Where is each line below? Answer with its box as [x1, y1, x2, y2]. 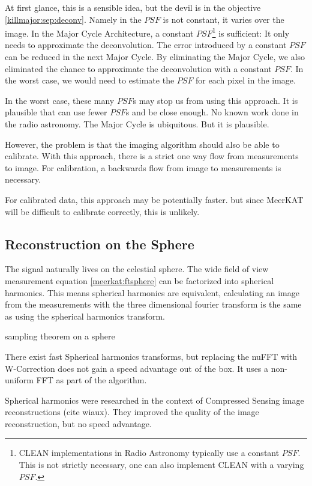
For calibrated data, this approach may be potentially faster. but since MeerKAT [5, 193, 304, 205]
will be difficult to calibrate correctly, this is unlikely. [5, 205, 200, 217]
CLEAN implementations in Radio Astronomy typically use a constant [19, 446, 280, 459]
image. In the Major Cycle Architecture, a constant [5, 26, 194, 39]
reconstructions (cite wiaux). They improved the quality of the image [5, 406, 259, 418]
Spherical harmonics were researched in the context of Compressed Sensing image [5, 393, 304, 406]
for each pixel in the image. [196, 74, 296, 87]
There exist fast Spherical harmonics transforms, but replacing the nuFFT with [5, 350, 298, 362]
